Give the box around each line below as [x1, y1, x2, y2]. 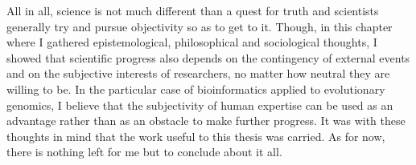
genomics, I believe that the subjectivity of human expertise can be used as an [6, 96, 393, 113]
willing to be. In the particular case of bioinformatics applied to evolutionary [6, 80, 385, 97]
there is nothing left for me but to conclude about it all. [6, 143, 282, 160]
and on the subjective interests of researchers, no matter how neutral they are [6, 65, 390, 82]
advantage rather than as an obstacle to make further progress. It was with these [6, 112, 406, 129]
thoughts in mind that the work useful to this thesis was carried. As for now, [6, 127, 385, 144]
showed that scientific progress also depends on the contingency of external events [6, 49, 410, 66]
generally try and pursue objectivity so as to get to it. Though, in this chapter [6, 18, 393, 34]
